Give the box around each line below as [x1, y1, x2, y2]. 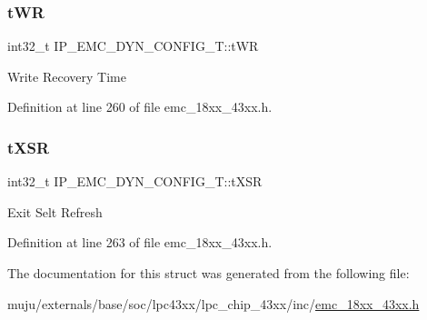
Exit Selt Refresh [7, 202, 103, 221]
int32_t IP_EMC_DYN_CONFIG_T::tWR [7, 36, 259, 55]
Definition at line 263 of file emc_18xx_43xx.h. [7, 233, 273, 252]
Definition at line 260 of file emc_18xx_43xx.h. [7, 97, 273, 116]
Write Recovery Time [7, 66, 126, 85]
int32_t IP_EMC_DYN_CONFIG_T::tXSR [7, 172, 263, 191]
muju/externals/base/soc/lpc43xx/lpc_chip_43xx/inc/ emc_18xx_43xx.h [7, 294, 420, 313]
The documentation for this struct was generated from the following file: [7, 264, 410, 282]
